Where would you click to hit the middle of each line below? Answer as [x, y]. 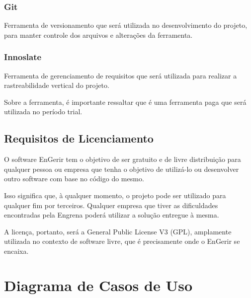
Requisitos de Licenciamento [79, 138]
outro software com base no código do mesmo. [74, 179]
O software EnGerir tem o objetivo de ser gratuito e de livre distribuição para [123, 159]
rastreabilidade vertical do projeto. [57, 85]
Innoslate [23, 57]
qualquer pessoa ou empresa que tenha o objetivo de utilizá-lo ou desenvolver [122, 169]
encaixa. [16, 251]
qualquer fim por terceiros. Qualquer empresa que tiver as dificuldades [111, 205]
